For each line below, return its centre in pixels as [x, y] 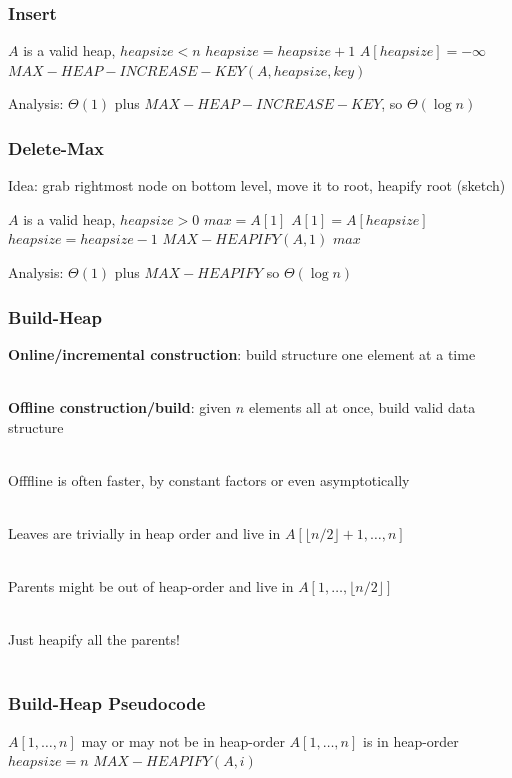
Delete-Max [56, 147]
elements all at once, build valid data [362, 407]
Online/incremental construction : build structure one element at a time [242, 353]
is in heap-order [410, 740]
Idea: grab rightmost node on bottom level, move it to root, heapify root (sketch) [257, 185]
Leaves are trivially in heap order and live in [144, 532]
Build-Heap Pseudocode [107, 703]
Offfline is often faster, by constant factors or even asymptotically [209, 479]
